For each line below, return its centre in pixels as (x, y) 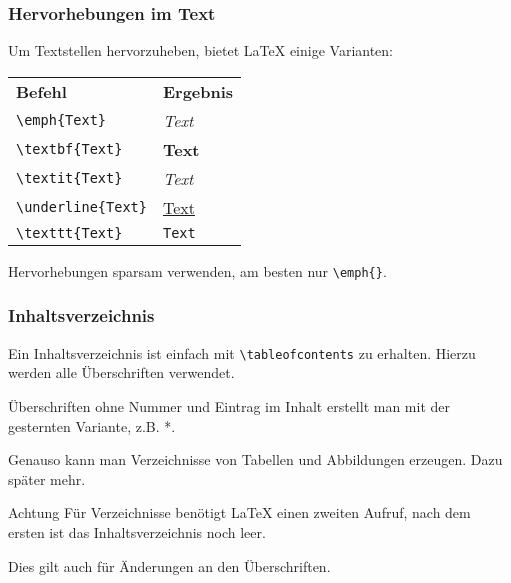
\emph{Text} (61, 120)
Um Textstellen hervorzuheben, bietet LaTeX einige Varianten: (200, 50)
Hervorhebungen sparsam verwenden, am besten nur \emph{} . (197, 270)
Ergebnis (198, 91)
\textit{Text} (69, 178)
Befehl (41, 91)
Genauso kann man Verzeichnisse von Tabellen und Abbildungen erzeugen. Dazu (255, 459)
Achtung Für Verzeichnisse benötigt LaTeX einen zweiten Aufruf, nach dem (239, 512)
